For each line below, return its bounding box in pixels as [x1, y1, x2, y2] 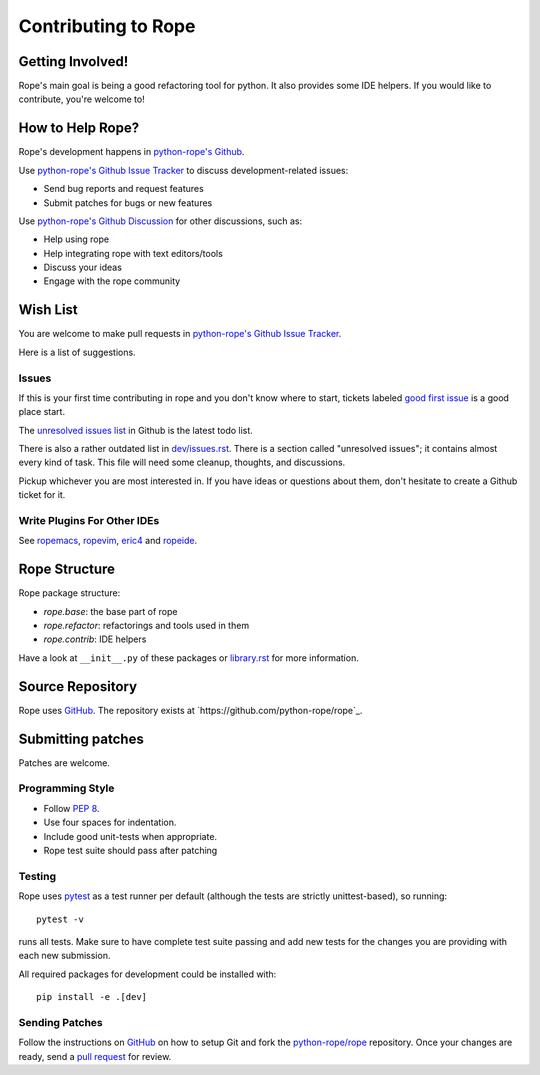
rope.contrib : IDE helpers [43, 633, 147, 645]
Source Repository [18, 678, 138, 695]
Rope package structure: [18, 587, 121, 599]
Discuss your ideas [43, 261, 122, 274]
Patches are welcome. [18, 756, 110, 769]
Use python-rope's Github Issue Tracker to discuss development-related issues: [18, 164, 349, 176]
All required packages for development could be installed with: [18, 968, 277, 980]
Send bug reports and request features [43, 183, 204, 195]
